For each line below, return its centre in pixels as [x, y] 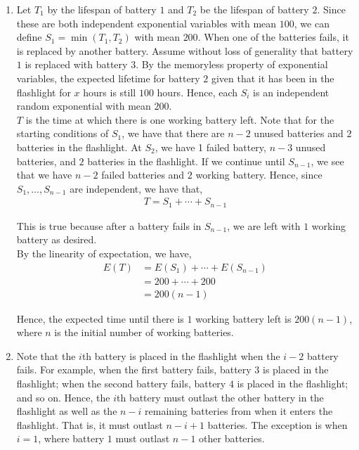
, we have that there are [173, 133]
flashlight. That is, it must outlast [90, 424]
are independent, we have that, [136, 188]
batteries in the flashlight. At [79, 147]
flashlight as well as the [67, 411]
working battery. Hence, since [259, 175]
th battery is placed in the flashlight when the [181, 355]
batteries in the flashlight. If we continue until [186, 161]
